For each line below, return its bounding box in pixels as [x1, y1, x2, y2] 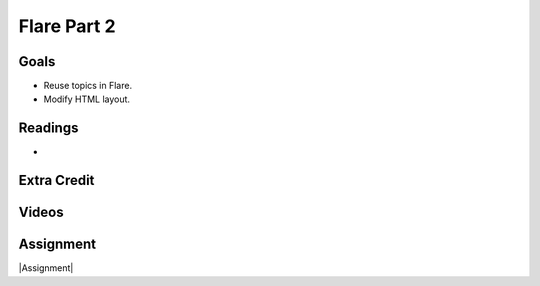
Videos [18, 204, 64, 221]
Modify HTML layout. [43, 93, 130, 105]
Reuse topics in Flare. [43, 80, 133, 92]
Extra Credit [18, 172, 95, 189]
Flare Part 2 [18, 15, 116, 37]
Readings [18, 120, 79, 137]
